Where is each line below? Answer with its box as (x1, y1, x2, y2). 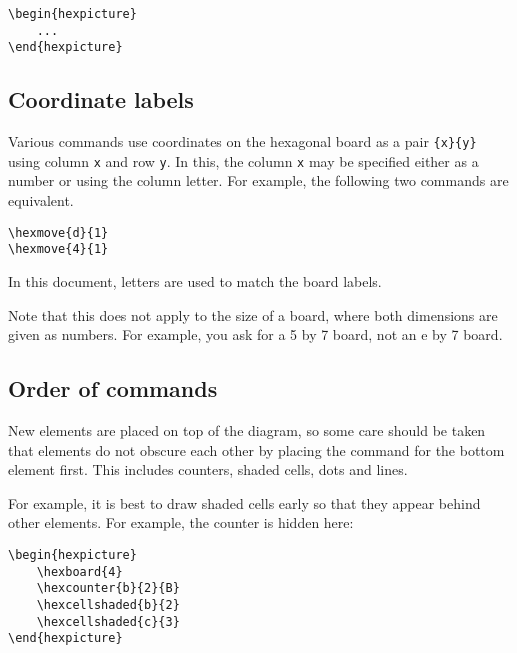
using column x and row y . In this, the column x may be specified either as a (8, 150, 479, 171)
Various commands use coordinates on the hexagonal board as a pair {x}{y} (8, 131, 477, 152)
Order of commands (8, 373, 218, 404)
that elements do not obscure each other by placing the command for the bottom (8, 439, 505, 460)
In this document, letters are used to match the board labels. (8, 270, 382, 291)
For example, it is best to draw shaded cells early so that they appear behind (8, 492, 481, 513)
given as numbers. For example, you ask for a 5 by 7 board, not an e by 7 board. (8, 324, 503, 345)
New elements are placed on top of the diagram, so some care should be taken (8, 419, 486, 440)
